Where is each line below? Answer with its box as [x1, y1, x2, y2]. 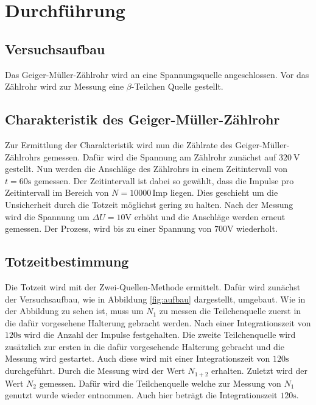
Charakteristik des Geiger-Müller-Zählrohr [5, 110, 280, 129]
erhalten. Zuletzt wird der [211, 364, 308, 377]
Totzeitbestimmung [5, 252, 129, 271]
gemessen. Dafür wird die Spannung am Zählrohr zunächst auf [43, 150, 276, 163]
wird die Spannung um [5, 210, 90, 223]
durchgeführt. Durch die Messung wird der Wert [5, 364, 185, 377]
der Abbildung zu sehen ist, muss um [5, 304, 144, 317]
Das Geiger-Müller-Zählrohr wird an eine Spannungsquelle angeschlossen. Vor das [5, 68, 309, 81]
